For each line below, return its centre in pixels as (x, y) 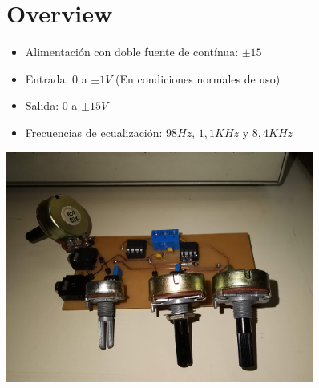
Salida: (42, 105)
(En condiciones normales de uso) (198, 78)
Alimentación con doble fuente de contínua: (132, 52)
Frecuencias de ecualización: (94, 132)
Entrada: (47, 78)
